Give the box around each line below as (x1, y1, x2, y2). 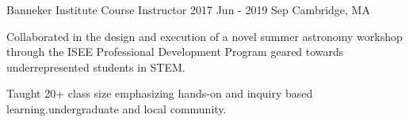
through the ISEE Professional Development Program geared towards (6, 43, 344, 60)
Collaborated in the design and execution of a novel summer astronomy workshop (6, 28, 403, 44)
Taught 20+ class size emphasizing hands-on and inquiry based (6, 85, 313, 102)
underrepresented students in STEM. (6, 58, 185, 75)
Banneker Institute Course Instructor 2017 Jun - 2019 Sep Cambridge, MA (6, 2, 370, 17)
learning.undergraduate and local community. (6, 100, 227, 116)
